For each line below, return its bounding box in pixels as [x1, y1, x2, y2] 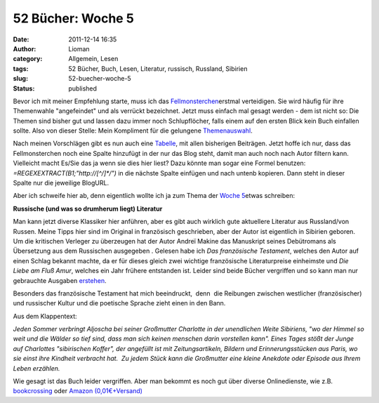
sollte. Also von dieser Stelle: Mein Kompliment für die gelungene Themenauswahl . [13, 126, 253, 135]
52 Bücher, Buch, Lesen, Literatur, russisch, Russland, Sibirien [68, 64, 248, 73]
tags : [13, 64, 29, 73]
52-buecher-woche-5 [68, 74, 131, 83]
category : [13, 55, 43, 63]
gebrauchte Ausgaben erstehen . [13, 276, 107, 284]
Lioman [68, 44, 91, 53]
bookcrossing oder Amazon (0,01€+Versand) [13, 387, 143, 395]
